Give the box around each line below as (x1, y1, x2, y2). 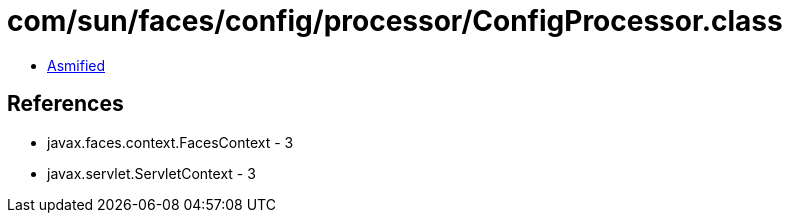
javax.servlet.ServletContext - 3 (47, 164, 256, 182)
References (7, 91, 124, 117)
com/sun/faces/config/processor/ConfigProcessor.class (7, 4, 783, 38)
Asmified (47, 56, 106, 74)
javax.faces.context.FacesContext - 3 (47, 133, 294, 151)
